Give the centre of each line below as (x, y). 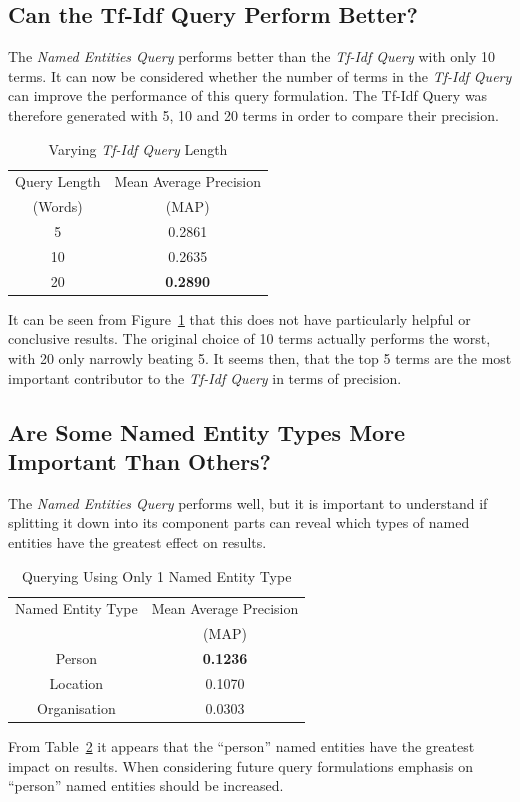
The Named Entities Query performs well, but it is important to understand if (248, 502)
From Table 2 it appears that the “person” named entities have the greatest (241, 745)
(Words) (57, 206)
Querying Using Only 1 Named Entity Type (156, 575)
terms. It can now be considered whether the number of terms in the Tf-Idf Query (260, 75)
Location (76, 683)
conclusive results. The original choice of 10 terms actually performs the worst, (249, 338)
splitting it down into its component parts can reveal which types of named (239, 522)
